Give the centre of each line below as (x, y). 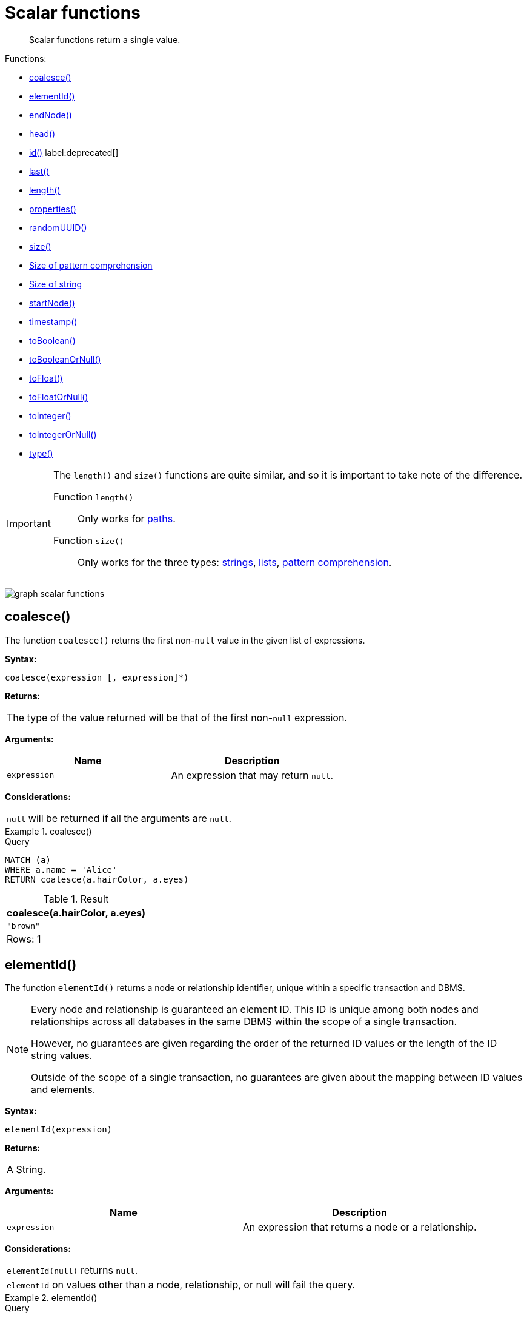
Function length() (93, 496)
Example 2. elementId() (51, 1298)
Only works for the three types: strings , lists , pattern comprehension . (234, 562)
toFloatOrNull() (59, 397)
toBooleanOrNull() (65, 359)
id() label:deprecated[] (74, 152)
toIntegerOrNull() (63, 434)
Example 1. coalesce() (48, 831)
